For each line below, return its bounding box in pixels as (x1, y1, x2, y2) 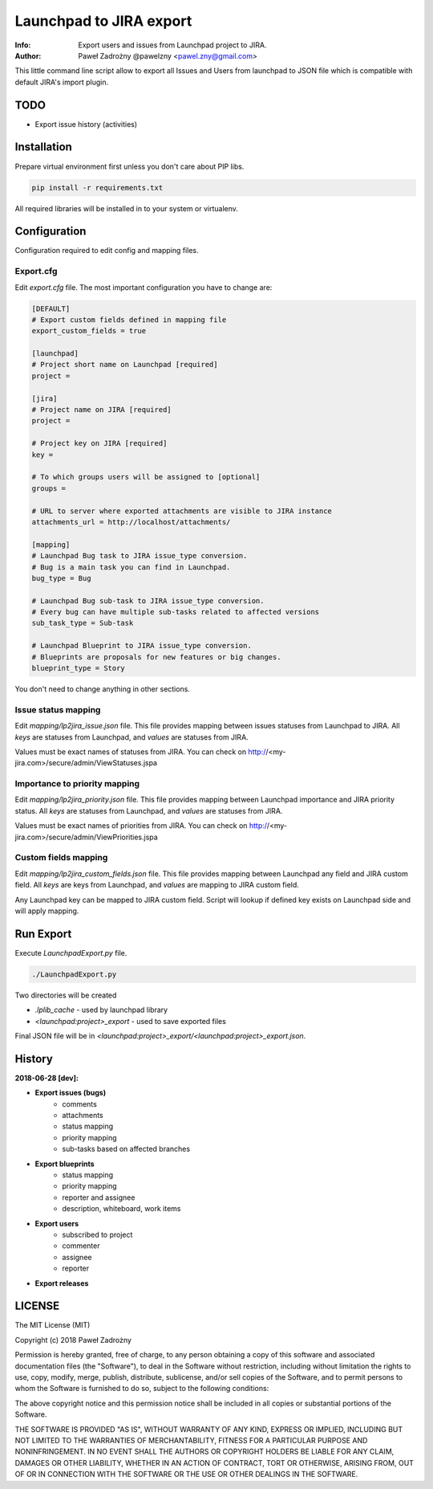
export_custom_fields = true (31, 326, 147, 336)
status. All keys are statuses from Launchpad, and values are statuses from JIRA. (14, 806, 283, 815)
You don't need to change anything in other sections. (14, 684, 190, 694)
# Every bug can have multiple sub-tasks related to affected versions (31, 607, 320, 617)
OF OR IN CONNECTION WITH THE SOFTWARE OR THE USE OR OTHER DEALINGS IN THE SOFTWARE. (14, 1470, 358, 1479)
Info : (14, 40, 31, 50)
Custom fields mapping (14, 852, 108, 863)
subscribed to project (62, 1230, 133, 1239)
